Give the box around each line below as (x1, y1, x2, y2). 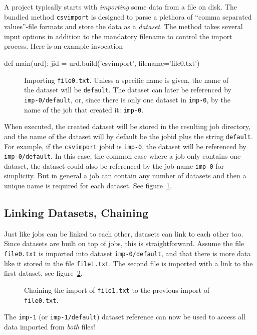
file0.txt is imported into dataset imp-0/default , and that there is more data (4, 248, 251, 259)
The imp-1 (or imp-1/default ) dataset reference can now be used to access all (4, 311, 245, 322)
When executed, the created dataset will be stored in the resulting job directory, (4, 121, 250, 132)
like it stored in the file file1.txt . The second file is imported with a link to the (4, 258, 253, 268)
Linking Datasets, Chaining (4, 205, 149, 220)
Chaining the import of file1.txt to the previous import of (24, 284, 209, 295)
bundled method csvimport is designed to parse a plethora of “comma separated (4, 11, 252, 22)
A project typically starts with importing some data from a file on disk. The (4, 2, 237, 12)
